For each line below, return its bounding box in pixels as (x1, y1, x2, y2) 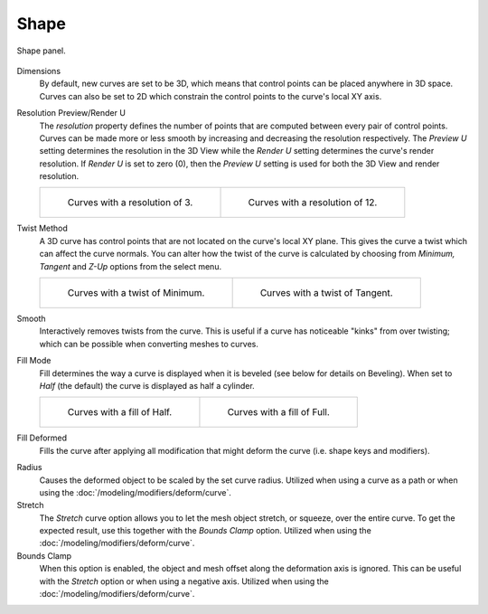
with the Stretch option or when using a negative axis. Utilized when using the (39, 575, 330, 587)
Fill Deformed (16, 432, 68, 443)
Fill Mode (16, 355, 52, 366)
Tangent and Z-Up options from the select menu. (39, 260, 221, 271)
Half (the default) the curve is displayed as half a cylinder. (39, 380, 255, 391)
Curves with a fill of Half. (67, 406, 173, 419)
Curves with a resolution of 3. (67, 196, 193, 209)
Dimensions (16, 65, 61, 76)
